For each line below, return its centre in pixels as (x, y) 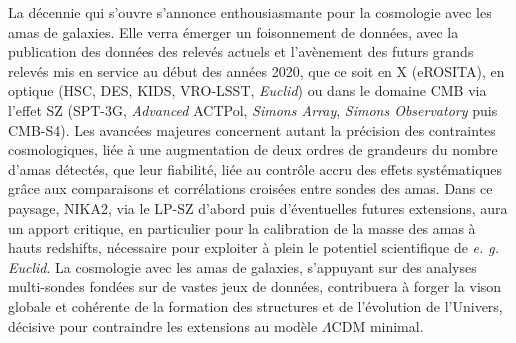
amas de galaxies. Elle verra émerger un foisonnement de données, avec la (233, 31)
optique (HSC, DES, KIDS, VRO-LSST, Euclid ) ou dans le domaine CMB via (247, 90)
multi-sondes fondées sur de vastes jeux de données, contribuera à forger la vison (255, 286)
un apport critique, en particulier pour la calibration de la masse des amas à (242, 227)
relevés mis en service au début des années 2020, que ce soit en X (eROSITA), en (256, 70)
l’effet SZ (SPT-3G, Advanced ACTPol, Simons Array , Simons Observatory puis (253, 109)
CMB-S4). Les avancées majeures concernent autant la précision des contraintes (252, 129)
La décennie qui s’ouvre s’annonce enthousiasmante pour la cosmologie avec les (250, 12)
